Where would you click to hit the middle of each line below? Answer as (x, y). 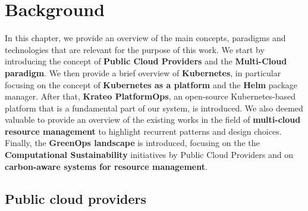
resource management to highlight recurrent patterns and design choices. (143, 131)
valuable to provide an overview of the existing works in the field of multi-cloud (153, 120)
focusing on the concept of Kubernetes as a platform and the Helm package (151, 84)
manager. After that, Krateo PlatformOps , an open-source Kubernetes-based (150, 96)
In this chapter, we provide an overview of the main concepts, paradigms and (145, 38)
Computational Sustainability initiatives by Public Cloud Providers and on (149, 155)
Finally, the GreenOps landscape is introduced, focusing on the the (132, 143)
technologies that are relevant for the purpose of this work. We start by (135, 49)
